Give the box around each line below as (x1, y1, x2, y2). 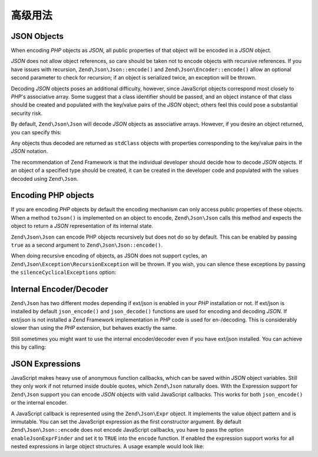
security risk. (11, 110, 43, 117)
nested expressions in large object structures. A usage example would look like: (11, 443, 204, 450)
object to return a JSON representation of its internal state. (11, 223, 153, 230)
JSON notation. (11, 148, 48, 155)
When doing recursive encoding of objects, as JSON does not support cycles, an (11, 252, 207, 259)
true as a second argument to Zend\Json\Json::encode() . (11, 241, 163, 249)
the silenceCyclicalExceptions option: (11, 269, 117, 276)
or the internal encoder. (11, 399, 68, 406)
